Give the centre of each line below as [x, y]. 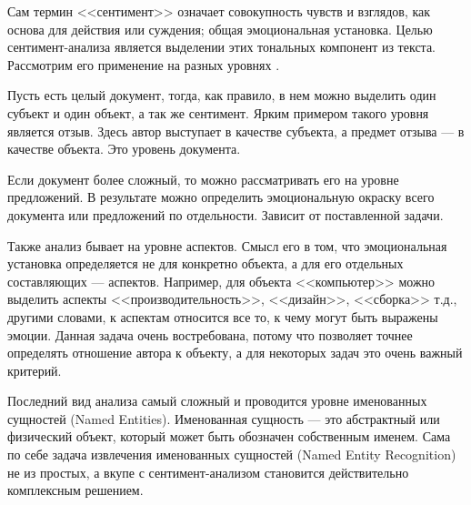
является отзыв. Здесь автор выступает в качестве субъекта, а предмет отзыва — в [236, 131]
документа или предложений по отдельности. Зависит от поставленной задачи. [225, 214]
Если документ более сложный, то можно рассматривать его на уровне [203, 179]
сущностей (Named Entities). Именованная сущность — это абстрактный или [224, 418]
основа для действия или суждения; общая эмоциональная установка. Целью [220, 29]
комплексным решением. [75, 490]
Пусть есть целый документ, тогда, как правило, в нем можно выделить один [222, 95]
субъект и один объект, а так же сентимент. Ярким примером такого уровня [218, 112]
